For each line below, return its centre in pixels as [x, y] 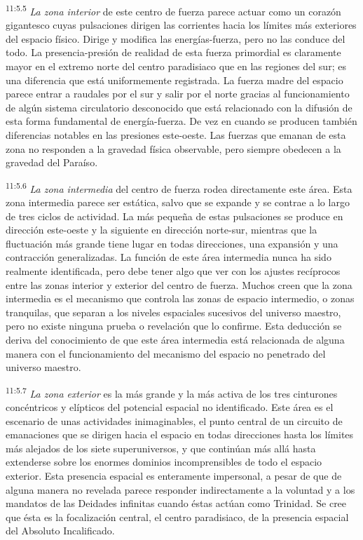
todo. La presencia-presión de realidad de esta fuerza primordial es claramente [173, 52]
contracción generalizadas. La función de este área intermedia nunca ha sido [169, 257]
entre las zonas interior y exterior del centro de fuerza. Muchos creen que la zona [179, 284]
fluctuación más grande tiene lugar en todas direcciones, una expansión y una [172, 243]
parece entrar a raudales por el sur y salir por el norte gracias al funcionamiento [178, 94]
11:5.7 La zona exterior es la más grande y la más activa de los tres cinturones [172, 392]
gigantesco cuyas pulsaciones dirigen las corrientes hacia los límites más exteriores [181, 25]
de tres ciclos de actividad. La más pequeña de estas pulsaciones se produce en [174, 216]
